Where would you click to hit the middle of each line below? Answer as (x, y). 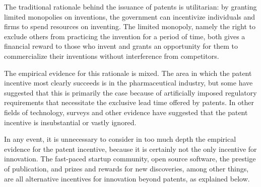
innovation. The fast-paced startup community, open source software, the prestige (130, 159)
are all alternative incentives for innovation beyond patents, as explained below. (127, 178)
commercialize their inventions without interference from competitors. (112, 56)
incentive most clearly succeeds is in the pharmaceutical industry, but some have (128, 83)
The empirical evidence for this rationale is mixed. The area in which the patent (128, 73)
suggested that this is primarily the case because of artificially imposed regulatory (130, 92)
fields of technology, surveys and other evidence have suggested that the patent (126, 112)
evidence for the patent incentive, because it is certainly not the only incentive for (130, 149)
